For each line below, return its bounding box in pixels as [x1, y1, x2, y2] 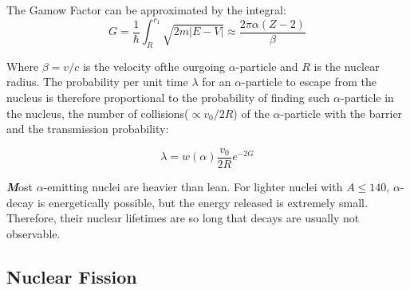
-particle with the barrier [280, 104, 403, 121]
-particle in [340, 89, 394, 106]
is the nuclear [313, 57, 380, 74]
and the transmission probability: [6, 120, 169, 137]
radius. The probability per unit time [6, 73, 188, 90]
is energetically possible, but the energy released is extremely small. [37, 194, 368, 210]
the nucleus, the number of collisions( [6, 104, 189, 121]
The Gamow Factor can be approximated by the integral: [6, 2, 286, 18]
